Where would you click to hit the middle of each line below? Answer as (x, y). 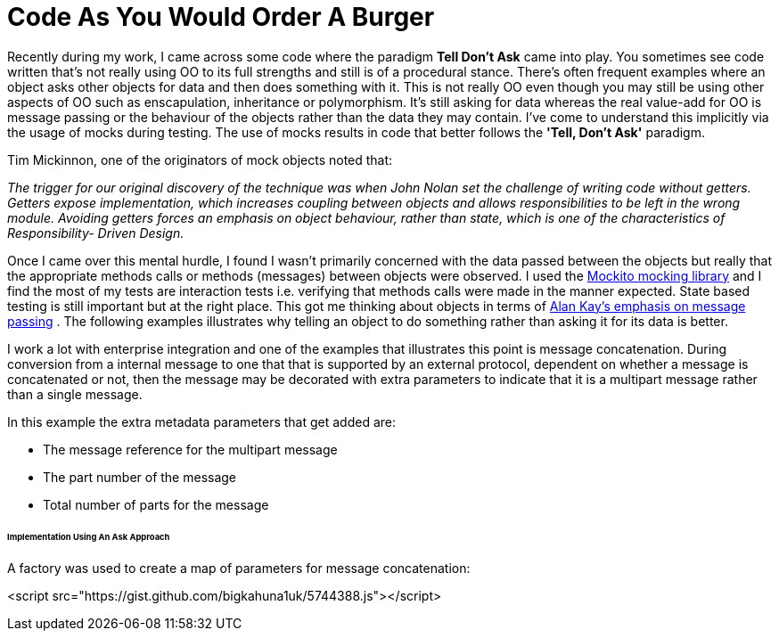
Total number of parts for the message (156, 504)
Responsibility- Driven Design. (96, 233)
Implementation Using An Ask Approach (89, 536)
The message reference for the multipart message (190, 449)
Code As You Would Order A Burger (221, 17)
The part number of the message (140, 477)
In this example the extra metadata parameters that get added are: (202, 421)
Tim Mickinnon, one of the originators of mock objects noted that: (200, 159)
